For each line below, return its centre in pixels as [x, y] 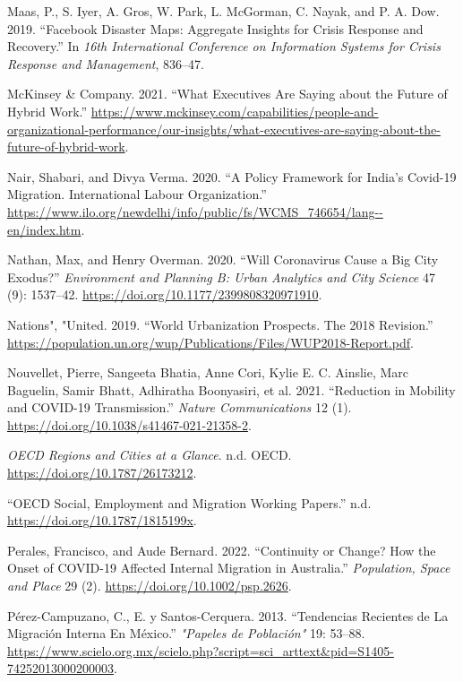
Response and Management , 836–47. [106, 63]
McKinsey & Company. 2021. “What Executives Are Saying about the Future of [227, 94]
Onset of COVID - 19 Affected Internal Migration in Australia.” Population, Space [229, 568]
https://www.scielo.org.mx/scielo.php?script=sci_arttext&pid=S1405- [201, 650]
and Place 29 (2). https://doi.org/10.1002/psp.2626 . [150, 586]
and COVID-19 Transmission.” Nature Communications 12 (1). [180, 407]
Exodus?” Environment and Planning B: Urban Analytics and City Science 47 [221, 276]
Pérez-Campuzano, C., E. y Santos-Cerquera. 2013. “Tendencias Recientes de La [228, 615]
